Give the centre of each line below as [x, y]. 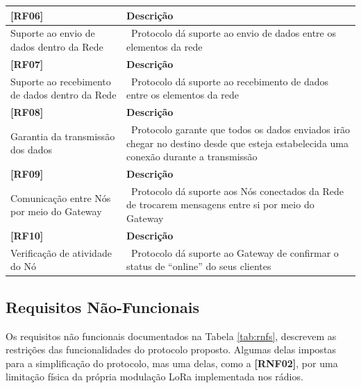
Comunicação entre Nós [61, 197]
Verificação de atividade [61, 252]
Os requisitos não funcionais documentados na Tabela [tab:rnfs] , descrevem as [171, 336]
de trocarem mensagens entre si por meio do [220, 204]
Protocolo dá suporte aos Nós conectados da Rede [238, 191]
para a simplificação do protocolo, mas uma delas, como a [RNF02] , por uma [172, 363]
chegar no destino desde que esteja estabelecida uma [238, 143]
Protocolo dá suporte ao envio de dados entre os [234, 33]
